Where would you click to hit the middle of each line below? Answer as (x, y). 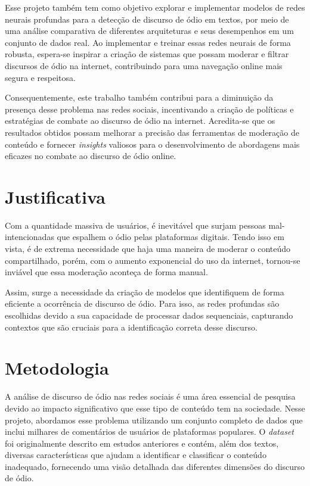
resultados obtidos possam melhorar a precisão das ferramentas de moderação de (152, 132)
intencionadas (30, 237)
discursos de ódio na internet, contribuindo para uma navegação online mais (144, 65)
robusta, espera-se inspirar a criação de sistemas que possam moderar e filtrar (147, 54)
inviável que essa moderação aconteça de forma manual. (106, 272)
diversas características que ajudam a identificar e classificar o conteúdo (136, 455)
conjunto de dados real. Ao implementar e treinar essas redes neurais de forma (148, 42)
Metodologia (57, 368)
